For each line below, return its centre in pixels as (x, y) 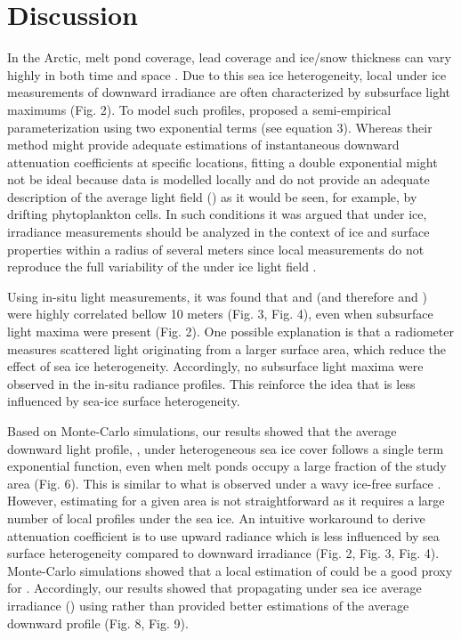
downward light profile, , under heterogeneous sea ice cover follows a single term (226, 448)
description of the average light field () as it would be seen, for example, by (212, 196)
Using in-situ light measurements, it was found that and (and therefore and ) (217, 296)
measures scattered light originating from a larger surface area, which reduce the (226, 348)
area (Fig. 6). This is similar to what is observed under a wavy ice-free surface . (224, 483)
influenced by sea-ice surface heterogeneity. (124, 401)
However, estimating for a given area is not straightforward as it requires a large (226, 501)
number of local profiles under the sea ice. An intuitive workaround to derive (216, 518)
